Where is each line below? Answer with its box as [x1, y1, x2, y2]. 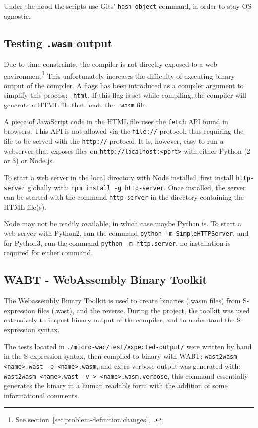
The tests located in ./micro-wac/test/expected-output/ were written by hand [4, 341, 252, 351]
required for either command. [4, 247, 93, 258]
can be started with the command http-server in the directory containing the [4, 192, 244, 202]
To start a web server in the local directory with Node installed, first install [4, 172, 234, 182]
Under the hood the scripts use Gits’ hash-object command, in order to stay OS [4, 1, 252, 11]
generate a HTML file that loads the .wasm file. [4, 100, 148, 110]
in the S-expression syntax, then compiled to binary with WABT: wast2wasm [4, 351, 237, 361]
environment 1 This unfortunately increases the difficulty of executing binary [4, 69, 235, 81]
